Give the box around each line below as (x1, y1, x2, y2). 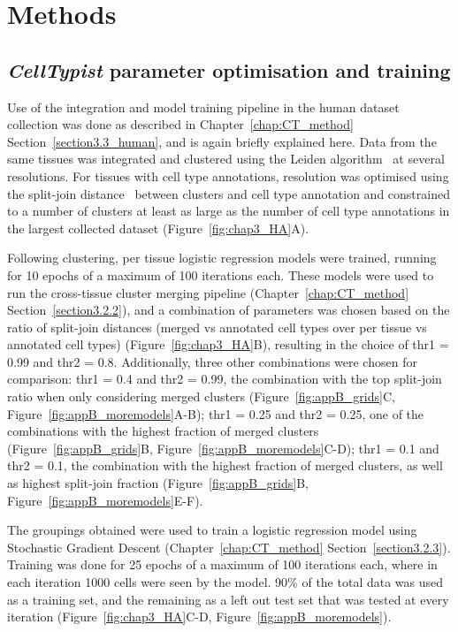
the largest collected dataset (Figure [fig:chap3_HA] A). (7, 218, 309, 237)
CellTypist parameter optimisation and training (7, 56, 451, 83)
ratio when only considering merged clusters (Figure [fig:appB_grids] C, (7, 387, 395, 406)
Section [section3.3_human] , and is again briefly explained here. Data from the (7, 132, 437, 150)
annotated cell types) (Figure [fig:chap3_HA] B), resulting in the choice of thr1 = (7, 335, 449, 354)
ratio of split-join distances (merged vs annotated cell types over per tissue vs (7, 317, 427, 336)
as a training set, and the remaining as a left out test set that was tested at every (7, 590, 449, 608)
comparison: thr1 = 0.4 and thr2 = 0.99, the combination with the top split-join (7, 369, 442, 388)
